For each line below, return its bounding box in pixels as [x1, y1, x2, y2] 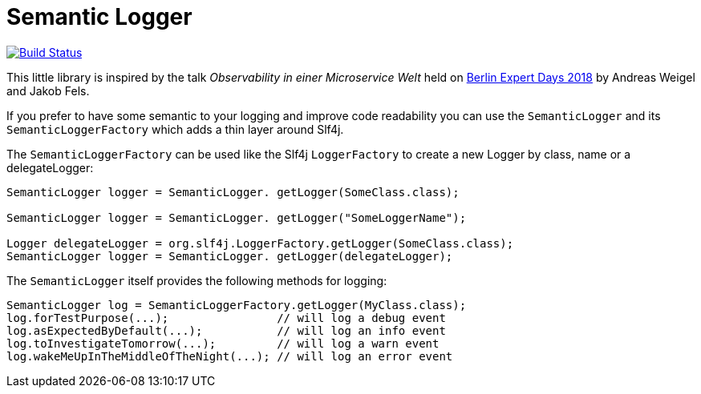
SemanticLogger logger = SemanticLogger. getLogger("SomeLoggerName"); [6, 211, 467, 224]
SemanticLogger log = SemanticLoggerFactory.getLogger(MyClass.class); [6, 298, 467, 312]
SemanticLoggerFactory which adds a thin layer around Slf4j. [6, 122, 344, 136]
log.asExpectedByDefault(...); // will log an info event [6, 324, 446, 337]
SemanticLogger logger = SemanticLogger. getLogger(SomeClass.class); [6, 185, 460, 199]
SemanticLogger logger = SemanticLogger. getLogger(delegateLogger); [6, 249, 453, 263]
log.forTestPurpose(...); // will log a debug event [6, 311, 446, 324]
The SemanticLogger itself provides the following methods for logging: [6, 273, 387, 287]
